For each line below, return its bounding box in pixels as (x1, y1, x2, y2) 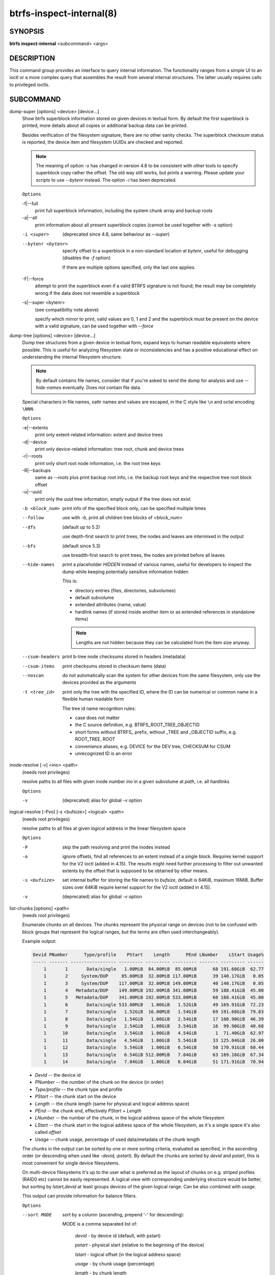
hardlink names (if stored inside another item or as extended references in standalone (75, 608, 255, 615)
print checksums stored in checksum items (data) (62, 663, 167, 669)
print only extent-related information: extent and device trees (35, 431, 163, 438)
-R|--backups (22, 467, 51, 474)
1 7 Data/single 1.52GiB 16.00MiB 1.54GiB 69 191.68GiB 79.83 (43, 1009, 264, 1015)
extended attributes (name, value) (75, 602, 146, 608)
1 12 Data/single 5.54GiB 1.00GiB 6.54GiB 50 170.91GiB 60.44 (43, 1044, 264, 1051)
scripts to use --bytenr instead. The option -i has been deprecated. (36, 176, 177, 183)
